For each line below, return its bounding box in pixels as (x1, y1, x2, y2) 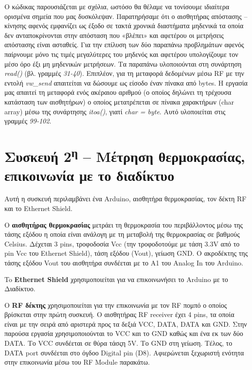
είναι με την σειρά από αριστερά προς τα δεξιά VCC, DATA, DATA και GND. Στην (4, 318, 247, 329)
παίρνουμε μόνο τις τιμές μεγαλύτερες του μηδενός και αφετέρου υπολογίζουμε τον (4, 49, 238, 59)
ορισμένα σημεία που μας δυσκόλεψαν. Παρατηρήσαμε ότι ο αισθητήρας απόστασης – (4, 11, 248, 21)
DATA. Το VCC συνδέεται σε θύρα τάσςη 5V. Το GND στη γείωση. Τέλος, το (4, 338, 233, 348)
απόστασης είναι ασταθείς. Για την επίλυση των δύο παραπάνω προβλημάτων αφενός (4, 39, 244, 50)
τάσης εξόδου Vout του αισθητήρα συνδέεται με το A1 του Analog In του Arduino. (4, 257, 243, 267)
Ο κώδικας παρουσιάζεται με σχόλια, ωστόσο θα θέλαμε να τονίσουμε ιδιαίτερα (4, 1, 230, 11)
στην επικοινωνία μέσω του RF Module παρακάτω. (4, 357, 150, 367)
